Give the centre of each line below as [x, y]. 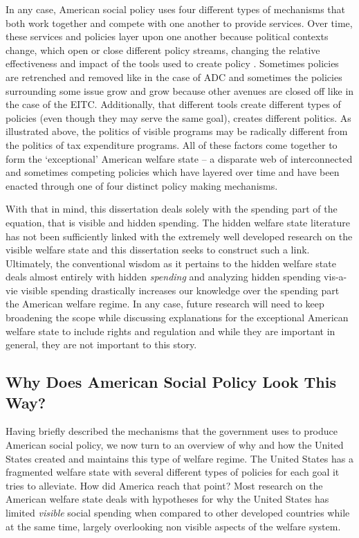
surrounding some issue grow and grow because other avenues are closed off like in [180, 90]
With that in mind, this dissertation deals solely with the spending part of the [172, 209]
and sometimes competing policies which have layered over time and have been [173, 172]
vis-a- [335, 277]
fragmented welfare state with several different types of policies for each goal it [173, 472]
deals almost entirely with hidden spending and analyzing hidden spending [163, 277]
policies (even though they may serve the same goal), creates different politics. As [178, 117]
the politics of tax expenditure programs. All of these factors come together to [172, 144]
